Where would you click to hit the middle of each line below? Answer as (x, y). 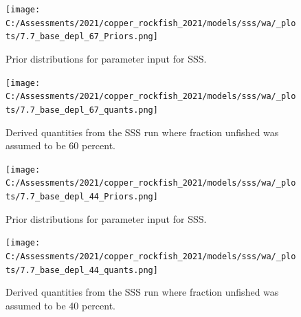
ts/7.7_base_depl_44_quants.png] (82, 270)
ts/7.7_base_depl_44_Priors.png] (82, 197)
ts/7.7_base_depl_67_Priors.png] (82, 37)
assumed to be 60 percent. (61, 145)
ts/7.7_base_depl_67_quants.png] (82, 110)
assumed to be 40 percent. (61, 305)
